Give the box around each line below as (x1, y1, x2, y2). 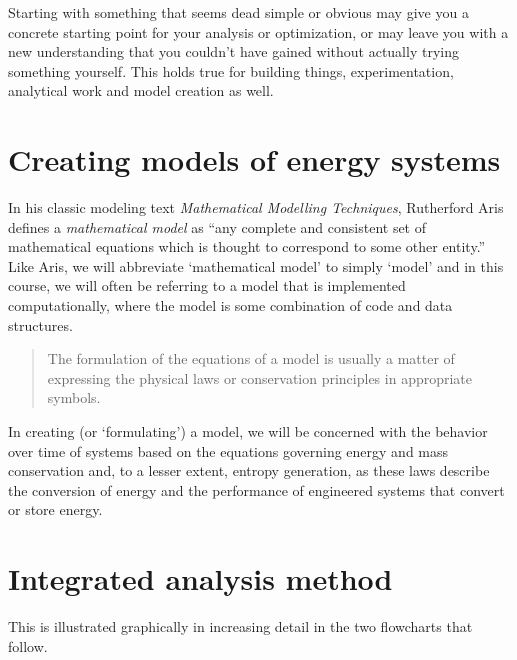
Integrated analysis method (8, 558, 393, 599)
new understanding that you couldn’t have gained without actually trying (8, 41, 459, 62)
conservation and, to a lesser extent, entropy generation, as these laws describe (8, 460, 490, 481)
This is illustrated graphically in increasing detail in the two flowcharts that (8, 616, 473, 637)
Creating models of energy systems (8, 139, 501, 180)
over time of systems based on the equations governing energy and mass (8, 440, 449, 461)
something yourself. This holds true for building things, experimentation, (8, 60, 454, 81)
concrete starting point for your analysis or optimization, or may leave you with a (8, 21, 509, 42)
